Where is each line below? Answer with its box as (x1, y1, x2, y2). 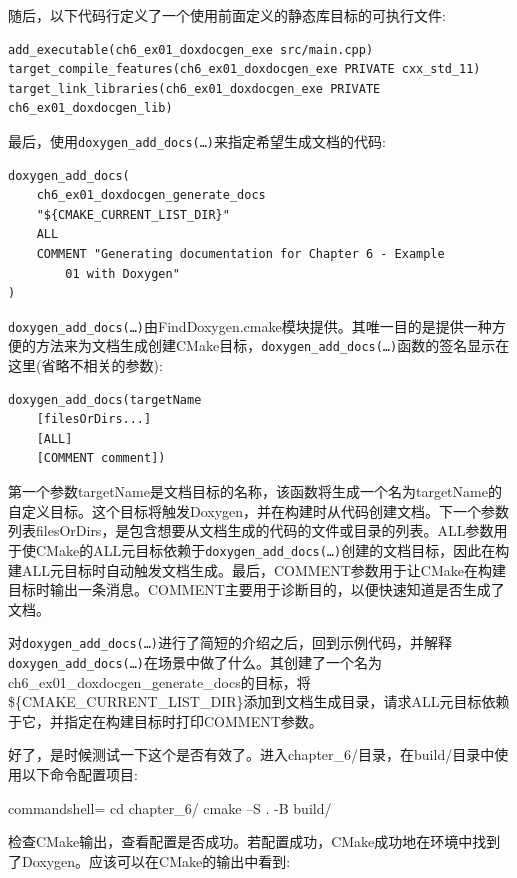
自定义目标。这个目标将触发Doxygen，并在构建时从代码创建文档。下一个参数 (8, 500, 510, 521)
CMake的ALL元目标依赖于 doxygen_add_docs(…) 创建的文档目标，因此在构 (35, 539, 510, 560)
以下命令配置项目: (21, 763, 138, 784)
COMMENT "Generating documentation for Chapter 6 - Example (36, 247, 445, 261)
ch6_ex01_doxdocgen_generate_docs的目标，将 (8, 671, 311, 692)
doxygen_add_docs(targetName (8, 392, 202, 407)
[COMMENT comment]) (36, 451, 166, 466)
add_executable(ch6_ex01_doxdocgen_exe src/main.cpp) (8, 42, 374, 57)
